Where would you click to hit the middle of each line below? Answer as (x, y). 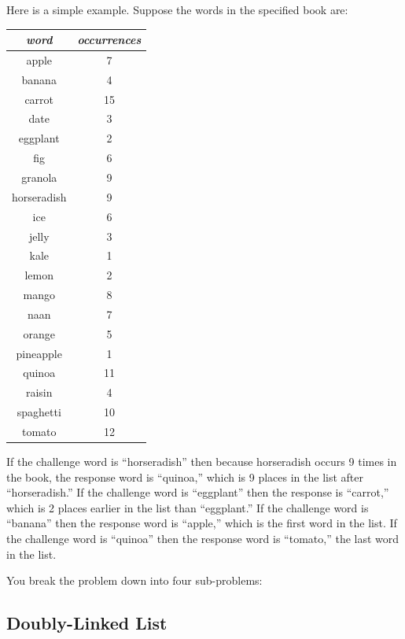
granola (39, 177)
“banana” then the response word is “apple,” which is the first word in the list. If (202, 523)
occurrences (109, 40)
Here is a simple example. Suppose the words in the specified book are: (177, 9)
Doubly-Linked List (87, 623)
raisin (39, 392)
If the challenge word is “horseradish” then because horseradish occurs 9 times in (202, 462)
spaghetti (39, 412)
